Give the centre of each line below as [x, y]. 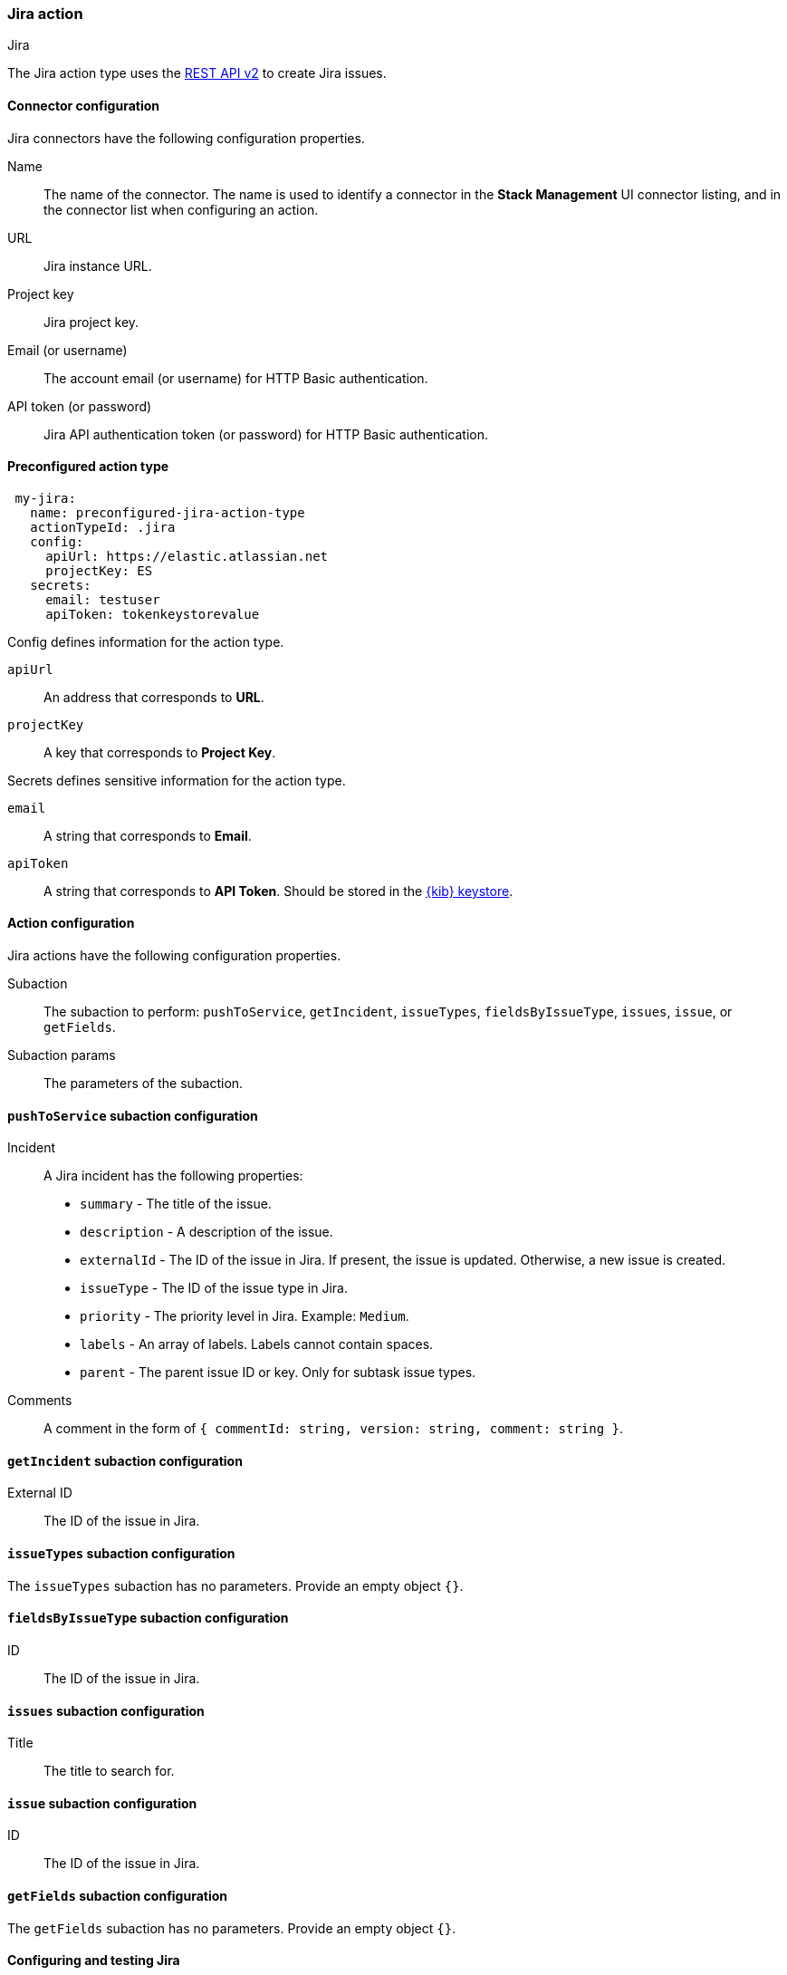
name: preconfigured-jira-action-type [168, 512]
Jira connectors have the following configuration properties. [186, 138]
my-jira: [45, 498]
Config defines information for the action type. [146, 641]
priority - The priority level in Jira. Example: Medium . [245, 1316]
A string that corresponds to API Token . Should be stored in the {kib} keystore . [278, 891]
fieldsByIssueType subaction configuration [148, 1618]
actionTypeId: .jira [103, 527]
